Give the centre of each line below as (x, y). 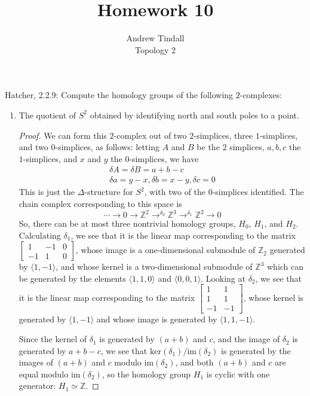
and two (33, 147)
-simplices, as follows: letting (107, 147)
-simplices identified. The (258, 192)
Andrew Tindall (155, 38)
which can (285, 266)
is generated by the (256, 350)
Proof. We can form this (63, 135)
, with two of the (175, 192)
